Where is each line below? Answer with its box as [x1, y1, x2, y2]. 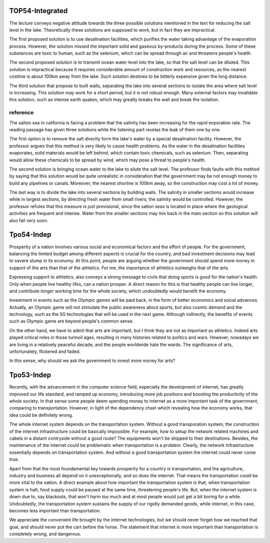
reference [9, 109, 34, 116]
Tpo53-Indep [9, 371, 51, 380]
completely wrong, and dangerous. [9, 531, 81, 537]
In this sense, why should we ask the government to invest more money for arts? [9, 357, 175, 364]
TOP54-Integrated [9, 7, 68, 15]
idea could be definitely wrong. [9, 412, 73, 418]
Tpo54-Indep [9, 231, 51, 239]
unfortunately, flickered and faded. [9, 348, 81, 354]
